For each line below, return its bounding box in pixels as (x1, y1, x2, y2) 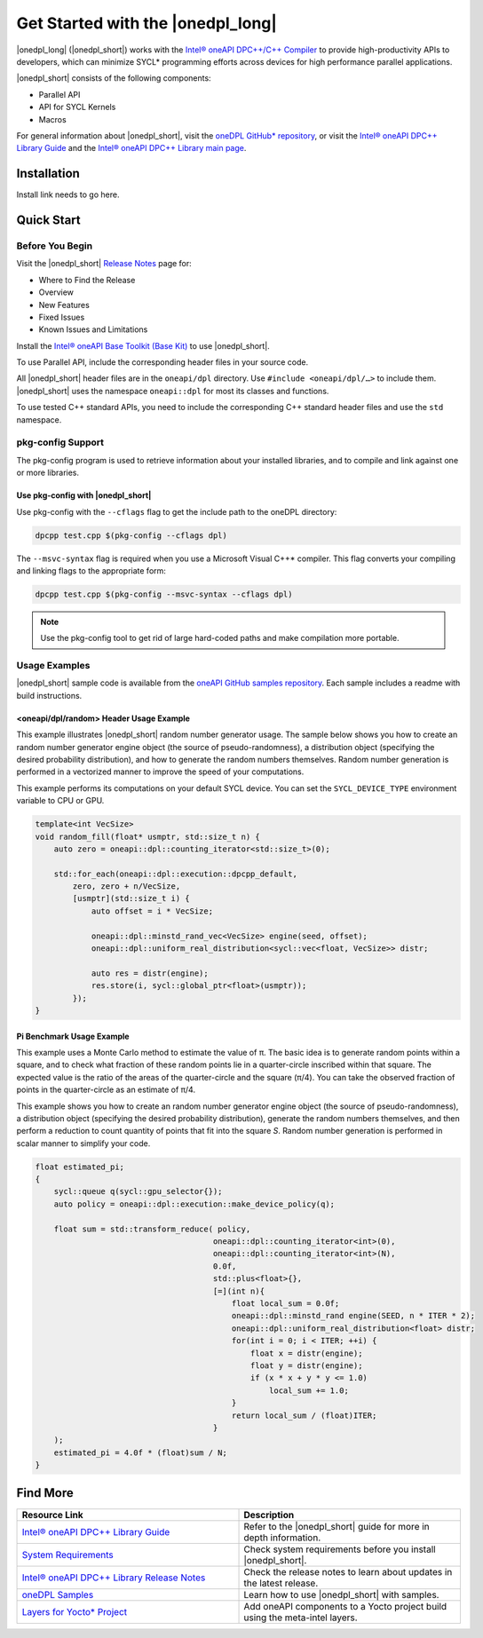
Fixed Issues (38, 312, 85, 322)
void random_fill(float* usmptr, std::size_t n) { (35, 831, 261, 842)
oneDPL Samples (21, 1588, 94, 1601)
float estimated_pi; (35, 1161, 124, 1172)
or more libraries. (16, 467, 80, 479)
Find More (16, 1485, 75, 1500)
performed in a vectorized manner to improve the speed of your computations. (16, 766, 305, 777)
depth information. (243, 1531, 321, 1544)
